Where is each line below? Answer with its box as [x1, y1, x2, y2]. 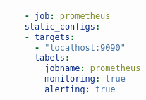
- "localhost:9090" [34, 42, 126, 53]
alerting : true [44, 85, 116, 94]
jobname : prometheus [44, 63, 141, 74]
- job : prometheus [24, 11, 111, 21]
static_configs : [24, 21, 101, 32]
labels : [34, 53, 71, 63]
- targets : [24, 32, 75, 42]
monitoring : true [44, 74, 126, 85]
